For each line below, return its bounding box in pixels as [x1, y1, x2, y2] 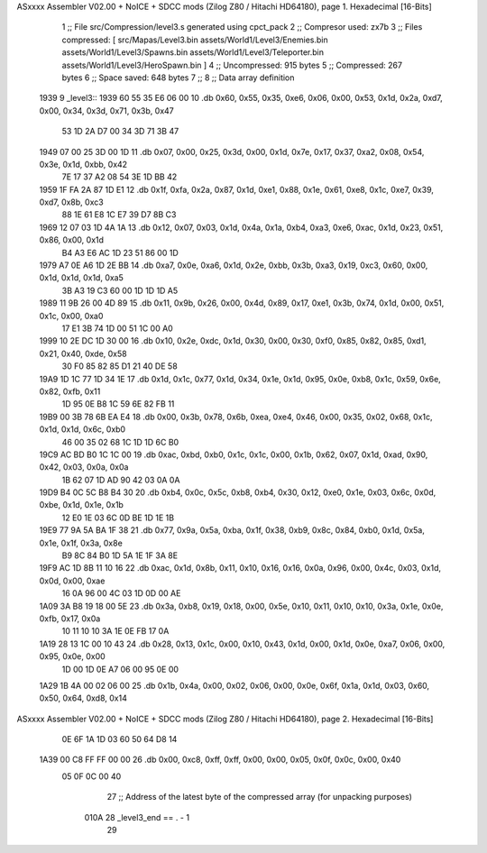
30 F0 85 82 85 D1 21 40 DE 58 [61, 361, 178, 371]
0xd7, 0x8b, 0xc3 [39, 197, 104, 207]
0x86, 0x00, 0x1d [39, 234, 104, 245]
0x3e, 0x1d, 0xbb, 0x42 [39, 159, 128, 170]
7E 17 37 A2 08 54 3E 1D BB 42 [61, 171, 178, 182]
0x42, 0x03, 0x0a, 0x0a [39, 462, 129, 472]
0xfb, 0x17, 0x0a [39, 613, 101, 624]
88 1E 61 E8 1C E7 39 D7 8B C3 [61, 209, 177, 220]
